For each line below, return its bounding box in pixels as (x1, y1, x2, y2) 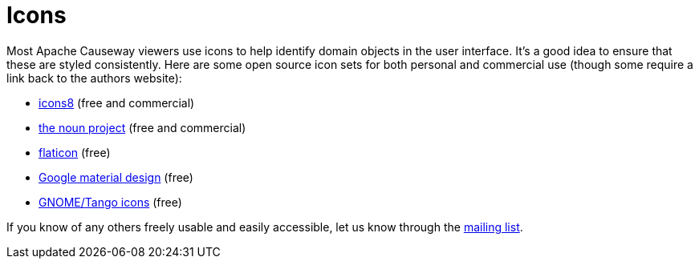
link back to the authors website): (6, 70, 182, 85)
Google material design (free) (39, 170, 193, 184)
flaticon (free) (39, 145, 111, 159)
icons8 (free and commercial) (39, 95, 195, 110)
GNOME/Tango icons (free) (39, 195, 182, 209)
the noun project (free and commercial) (39, 120, 246, 135)
